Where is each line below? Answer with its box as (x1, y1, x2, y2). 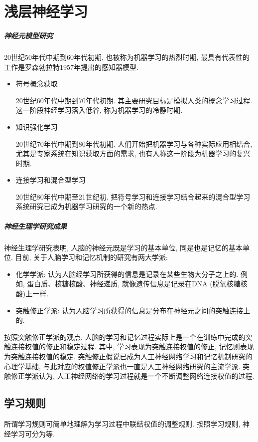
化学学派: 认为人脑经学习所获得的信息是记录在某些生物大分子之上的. (15, 268, 239, 279)
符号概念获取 (15, 78, 58, 89)
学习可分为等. (10, 428, 55, 439)
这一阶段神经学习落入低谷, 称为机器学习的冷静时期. (15, 105, 183, 115)
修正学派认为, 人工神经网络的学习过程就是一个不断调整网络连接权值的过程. (10, 371, 255, 381)
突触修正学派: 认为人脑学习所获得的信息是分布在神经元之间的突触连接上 (15, 305, 251, 315)
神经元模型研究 (4, 30, 53, 40)
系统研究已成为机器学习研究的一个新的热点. (15, 201, 157, 212)
